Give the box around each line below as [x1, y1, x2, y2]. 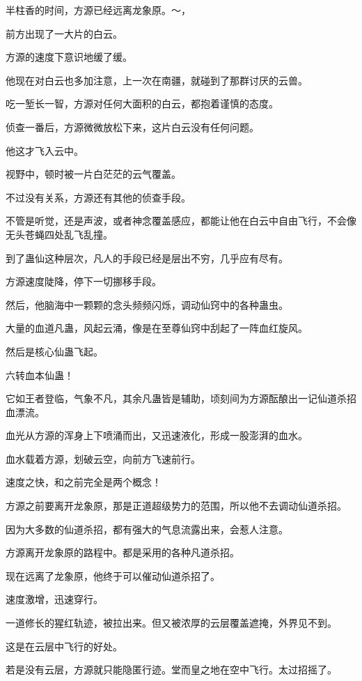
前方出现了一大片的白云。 [6, 26, 123, 40]
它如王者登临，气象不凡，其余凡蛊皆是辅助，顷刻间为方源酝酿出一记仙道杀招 [6, 391, 356, 406]
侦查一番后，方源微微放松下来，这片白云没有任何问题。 [6, 119, 259, 134]
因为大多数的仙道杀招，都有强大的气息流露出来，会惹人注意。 [6, 521, 288, 536]
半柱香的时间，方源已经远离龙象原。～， [6, 3, 191, 17]
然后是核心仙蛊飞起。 [6, 344, 103, 358]
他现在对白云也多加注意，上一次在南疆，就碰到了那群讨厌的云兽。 [6, 72, 308, 87]
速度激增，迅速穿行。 [6, 592, 103, 606]
